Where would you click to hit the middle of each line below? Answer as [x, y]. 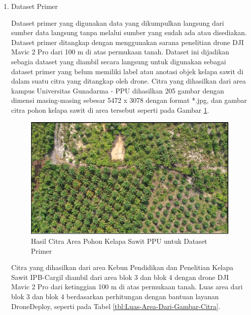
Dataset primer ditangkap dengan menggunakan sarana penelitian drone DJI [127, 42]
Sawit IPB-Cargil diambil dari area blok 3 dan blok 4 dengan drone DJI [120, 277]
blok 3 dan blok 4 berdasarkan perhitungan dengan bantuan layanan [115, 296]
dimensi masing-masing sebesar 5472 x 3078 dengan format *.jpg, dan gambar [129, 100]
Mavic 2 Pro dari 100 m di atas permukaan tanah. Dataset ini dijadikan [120, 52]
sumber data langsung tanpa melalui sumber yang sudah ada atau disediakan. [129, 32]
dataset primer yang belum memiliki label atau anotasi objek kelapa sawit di [127, 71]
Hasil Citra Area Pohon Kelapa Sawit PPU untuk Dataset [119, 241]
